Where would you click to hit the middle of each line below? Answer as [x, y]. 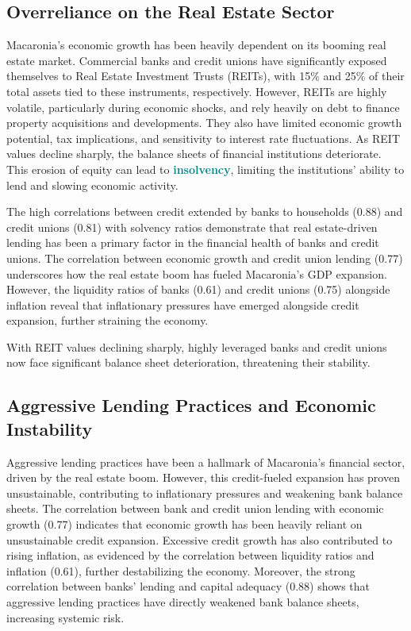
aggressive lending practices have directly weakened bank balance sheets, [183, 602]
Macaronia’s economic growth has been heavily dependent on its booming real [196, 45]
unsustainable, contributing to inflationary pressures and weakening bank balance [205, 492]
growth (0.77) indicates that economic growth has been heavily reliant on [184, 524]
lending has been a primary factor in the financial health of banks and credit [193, 242]
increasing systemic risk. [65, 617]
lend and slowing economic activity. [92, 185]
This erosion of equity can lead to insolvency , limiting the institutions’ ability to [205, 169]
